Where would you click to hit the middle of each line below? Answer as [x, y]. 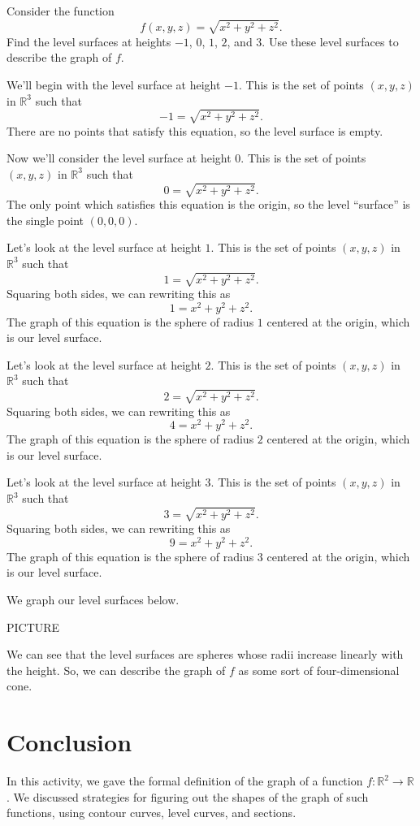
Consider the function [61, 11]
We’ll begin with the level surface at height [114, 84]
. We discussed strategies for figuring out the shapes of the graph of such [188, 796]
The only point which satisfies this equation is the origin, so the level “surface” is [208, 204]
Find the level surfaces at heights [89, 41]
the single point [45, 220]
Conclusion [69, 742]
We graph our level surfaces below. [93, 599]
